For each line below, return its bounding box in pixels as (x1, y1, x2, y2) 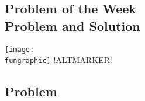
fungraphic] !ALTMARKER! (5, 54, 112, 66)
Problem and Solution (5, 16, 140, 34)
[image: (5, 45, 34, 54)
